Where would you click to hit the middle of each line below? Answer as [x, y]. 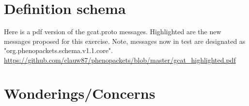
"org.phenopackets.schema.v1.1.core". [58, 50]
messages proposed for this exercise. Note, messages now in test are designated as [125, 41]
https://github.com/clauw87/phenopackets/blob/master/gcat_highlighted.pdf [120, 60]
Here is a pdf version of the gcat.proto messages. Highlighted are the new [113, 32]
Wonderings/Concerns [80, 93]
